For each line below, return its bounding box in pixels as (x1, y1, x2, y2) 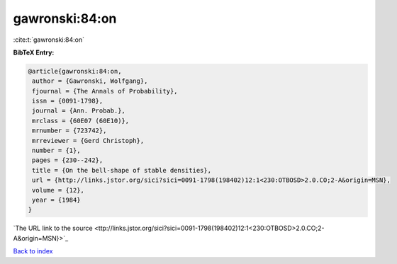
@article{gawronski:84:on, (28, 67, 122, 75)
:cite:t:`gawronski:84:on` (13, 35, 85, 44)
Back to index (13, 247, 53, 256)
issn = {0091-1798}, (32, 97, 104, 105)
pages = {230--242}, (32, 156, 104, 164)
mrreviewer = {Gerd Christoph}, (32, 137, 145, 144)
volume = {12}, (32, 186, 85, 194)
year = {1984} (32, 196, 81, 204)
